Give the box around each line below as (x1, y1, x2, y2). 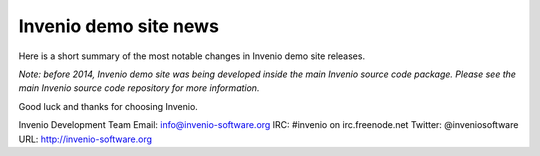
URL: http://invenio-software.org (18, 133, 153, 145)
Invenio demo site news (18, 15, 220, 37)
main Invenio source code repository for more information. (18, 82, 260, 94)
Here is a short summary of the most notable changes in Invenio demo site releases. (18, 50, 365, 62)
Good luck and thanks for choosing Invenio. (18, 100, 199, 112)
